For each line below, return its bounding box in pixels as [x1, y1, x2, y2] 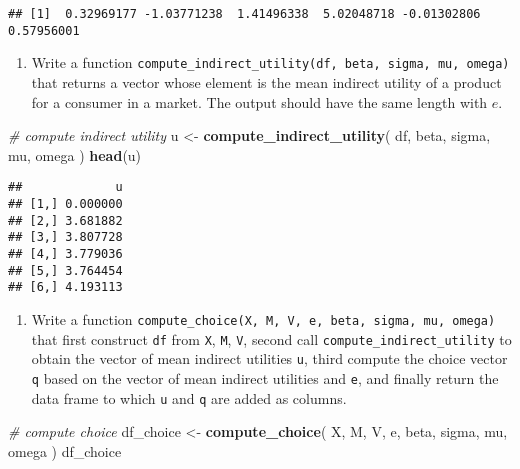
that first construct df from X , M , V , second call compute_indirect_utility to [31, 328, 512, 349]
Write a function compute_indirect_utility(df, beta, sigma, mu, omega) [31, 52, 510, 73]
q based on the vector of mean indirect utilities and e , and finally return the [31, 367, 499, 388]
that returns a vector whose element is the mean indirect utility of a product [31, 71, 502, 92]
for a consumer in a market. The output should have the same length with [31, 91, 488, 112]
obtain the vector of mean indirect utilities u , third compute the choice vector [31, 348, 508, 369]
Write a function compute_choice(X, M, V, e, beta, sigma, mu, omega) [31, 308, 496, 329]
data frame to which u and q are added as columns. [31, 387, 347, 408]
